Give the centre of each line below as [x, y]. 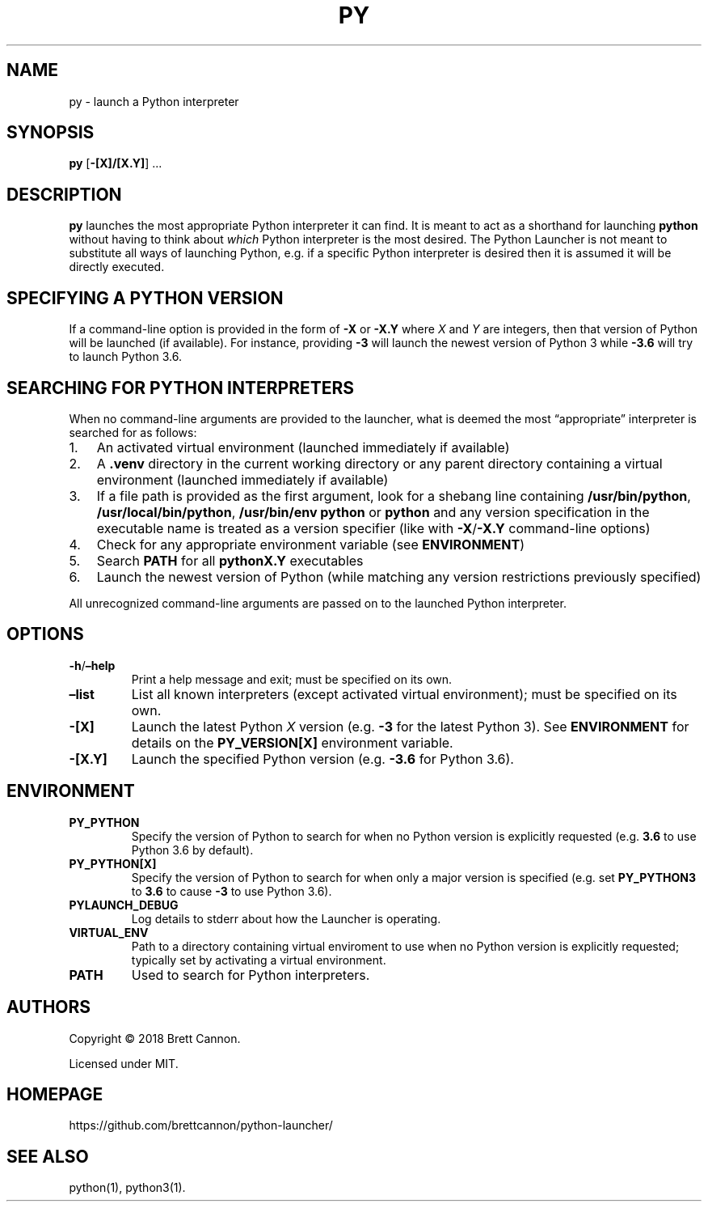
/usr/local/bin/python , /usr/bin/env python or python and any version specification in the [373, 512]
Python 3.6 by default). [192, 850]
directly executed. [117, 267]
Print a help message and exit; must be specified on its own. [292, 679]
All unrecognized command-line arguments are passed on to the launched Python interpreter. [318, 603]
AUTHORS [49, 1007]
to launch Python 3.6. [125, 357]
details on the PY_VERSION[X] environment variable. [292, 742]
